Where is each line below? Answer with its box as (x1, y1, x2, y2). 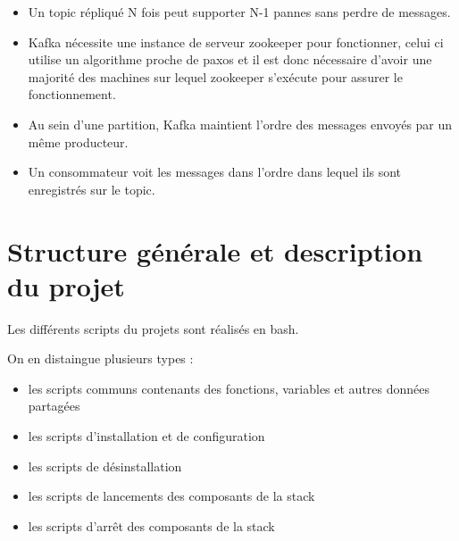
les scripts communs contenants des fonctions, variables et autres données (28, 379, 430, 397)
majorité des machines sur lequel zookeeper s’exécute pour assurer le (28, 67, 403, 86)
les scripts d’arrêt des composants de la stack (28, 516, 275, 535)
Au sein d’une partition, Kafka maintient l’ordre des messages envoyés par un (28, 114, 453, 133)
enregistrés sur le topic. (28, 179, 155, 198)
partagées (28, 396, 80, 415)
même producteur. (28, 132, 129, 151)
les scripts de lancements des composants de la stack (28, 487, 315, 505)
